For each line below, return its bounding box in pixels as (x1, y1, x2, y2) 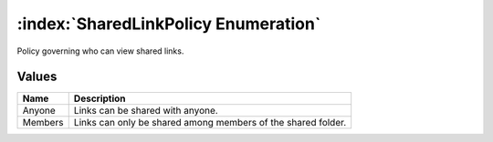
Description (73, 92, 127, 105)
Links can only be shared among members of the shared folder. (73, 117, 347, 129)
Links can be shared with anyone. (73, 105, 218, 117)
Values (16, 69, 58, 85)
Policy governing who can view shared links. (16, 46, 184, 56)
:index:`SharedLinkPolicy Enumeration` (16, 14, 321, 34)
